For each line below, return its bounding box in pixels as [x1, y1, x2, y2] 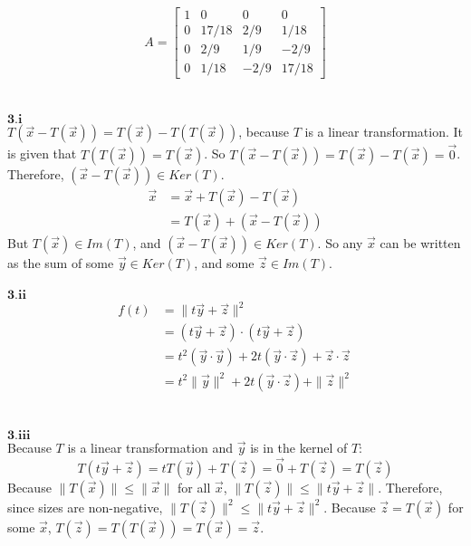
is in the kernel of [250, 438, 348, 457]
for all [178, 477, 211, 496]
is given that [7, 144, 77, 163]
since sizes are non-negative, [7, 497, 163, 516]
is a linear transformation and [67, 438, 234, 457]
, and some [194, 253, 255, 272]
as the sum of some [7, 253, 114, 272]
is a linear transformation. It [304, 122, 464, 141]
